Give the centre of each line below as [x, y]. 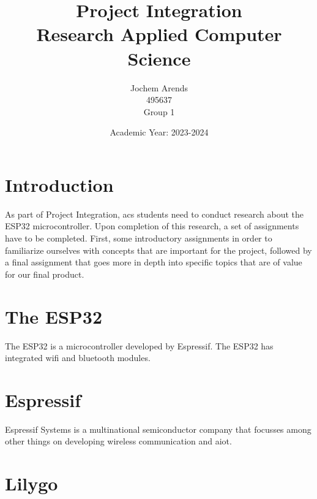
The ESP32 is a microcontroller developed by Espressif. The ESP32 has [139, 345]
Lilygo [32, 483]
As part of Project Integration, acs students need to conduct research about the [155, 214]
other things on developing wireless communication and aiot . [118, 441]
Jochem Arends [159, 87]
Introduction [59, 184]
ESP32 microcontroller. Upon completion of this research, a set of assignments [152, 226]
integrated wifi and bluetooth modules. [78, 358]
